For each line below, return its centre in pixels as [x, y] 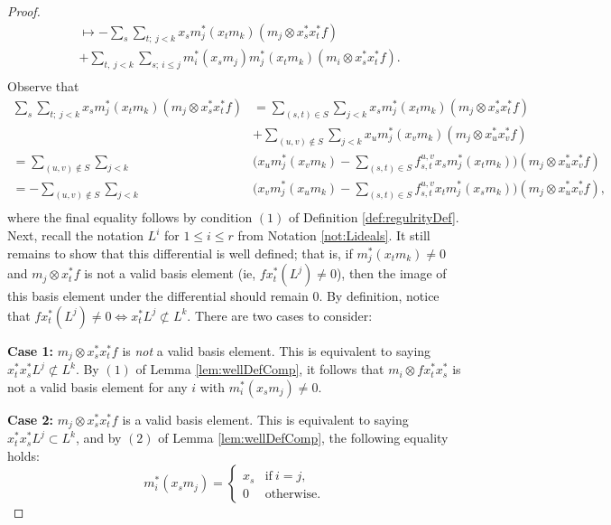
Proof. [24, 11]
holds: [23, 455]
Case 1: [31, 350]
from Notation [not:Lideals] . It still [334, 235]
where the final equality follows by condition [130, 217]
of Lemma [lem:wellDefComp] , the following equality [303, 438]
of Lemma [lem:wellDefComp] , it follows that [260, 369]
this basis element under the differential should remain [158, 296]
